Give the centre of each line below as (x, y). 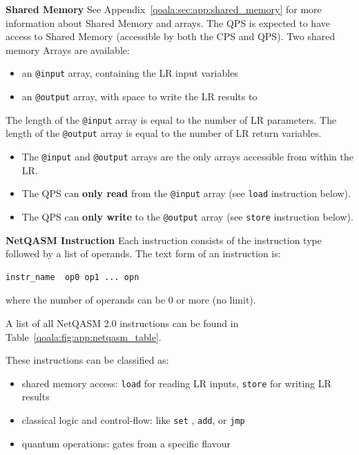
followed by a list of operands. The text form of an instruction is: (143, 253)
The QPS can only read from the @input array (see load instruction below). (186, 193)
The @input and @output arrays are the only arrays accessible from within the (187, 156)
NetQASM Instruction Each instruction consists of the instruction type (164, 240)
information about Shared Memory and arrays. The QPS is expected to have (168, 22)
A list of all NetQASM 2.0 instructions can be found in (122, 323)
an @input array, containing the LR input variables (130, 73)
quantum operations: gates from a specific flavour (126, 443)
